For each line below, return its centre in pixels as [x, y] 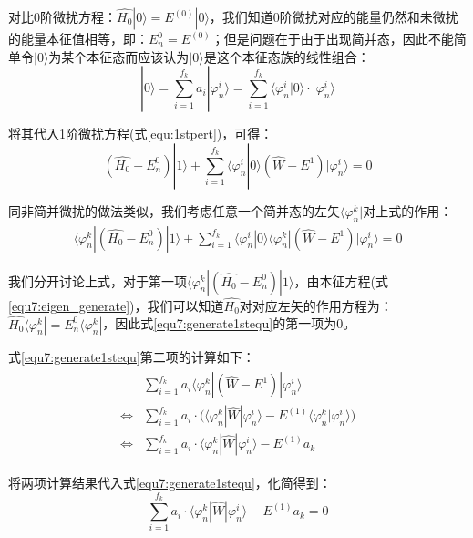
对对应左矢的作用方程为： [316, 305]
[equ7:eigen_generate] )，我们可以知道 [116, 305]
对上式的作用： [408, 210]
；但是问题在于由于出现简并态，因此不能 [332, 38]
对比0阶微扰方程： [62, 16]
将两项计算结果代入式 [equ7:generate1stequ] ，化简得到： [170, 483]
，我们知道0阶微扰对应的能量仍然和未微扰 [334, 16]
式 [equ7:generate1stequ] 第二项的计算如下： [132, 356]
